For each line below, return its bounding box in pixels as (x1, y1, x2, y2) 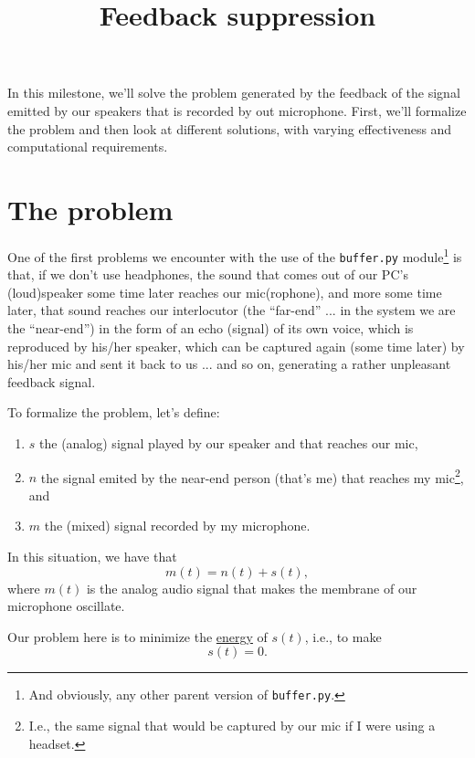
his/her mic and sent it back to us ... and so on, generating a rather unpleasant (7, 354, 451, 374)
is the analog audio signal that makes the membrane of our (86, 578, 417, 597)
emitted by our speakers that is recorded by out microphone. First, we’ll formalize (7, 100, 467, 120)
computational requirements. (7, 137, 168, 156)
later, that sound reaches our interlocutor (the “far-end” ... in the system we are (7, 300, 456, 320)
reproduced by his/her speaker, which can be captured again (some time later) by (7, 336, 465, 355)
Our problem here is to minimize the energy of (7, 626, 268, 646)
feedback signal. (7, 372, 96, 391)
